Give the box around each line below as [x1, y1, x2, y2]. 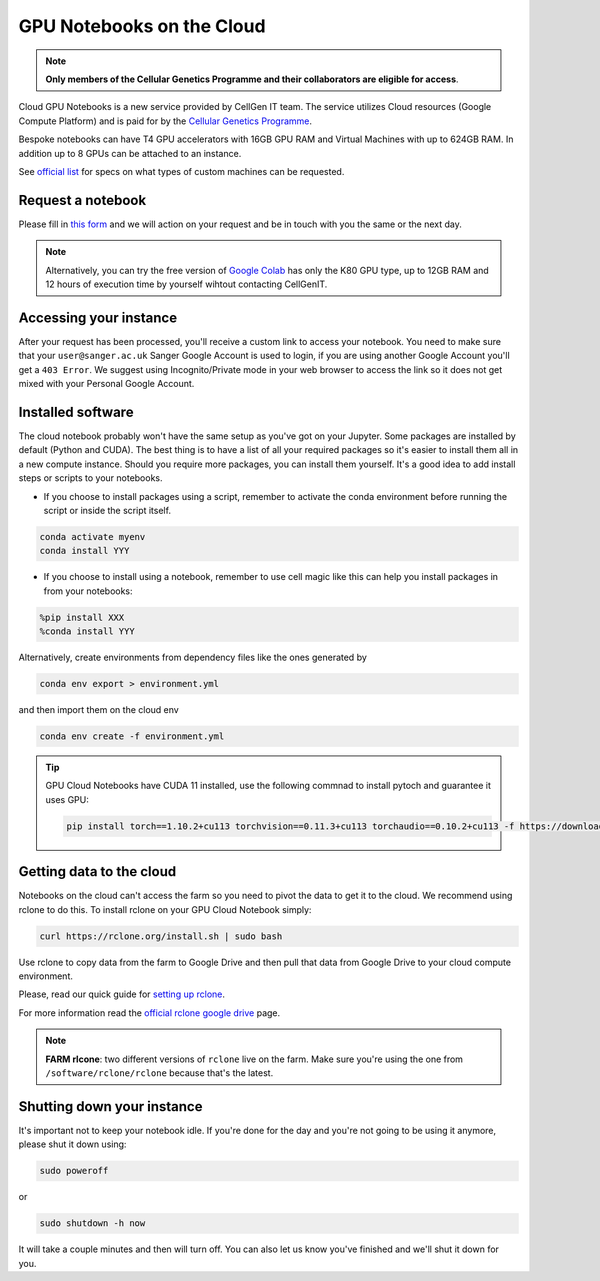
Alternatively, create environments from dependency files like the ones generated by [18, 651, 367, 664]
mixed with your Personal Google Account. [18, 378, 195, 390]
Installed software [18, 403, 134, 420]
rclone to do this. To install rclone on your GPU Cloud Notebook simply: [18, 903, 312, 915]
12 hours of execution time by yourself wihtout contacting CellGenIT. [45, 278, 328, 290]
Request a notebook [18, 191, 147, 209]
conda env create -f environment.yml [39, 730, 225, 742]
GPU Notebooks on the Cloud [18, 15, 266, 37]
